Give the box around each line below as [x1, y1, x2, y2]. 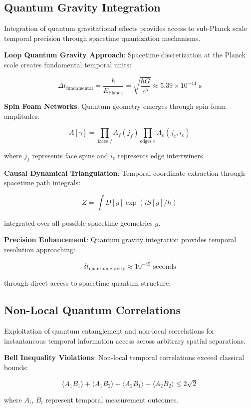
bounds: [4, 362, 28, 373]
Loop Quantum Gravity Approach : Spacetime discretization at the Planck [4, 49, 246, 60]
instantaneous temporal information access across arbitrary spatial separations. [4, 335, 246, 346]
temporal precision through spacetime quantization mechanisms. [4, 32, 201, 43]
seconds [153, 263, 176, 271]
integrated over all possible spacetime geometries [4, 217, 153, 228]
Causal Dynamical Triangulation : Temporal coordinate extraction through [4, 167, 245, 178]
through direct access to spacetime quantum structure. [4, 278, 171, 288]
